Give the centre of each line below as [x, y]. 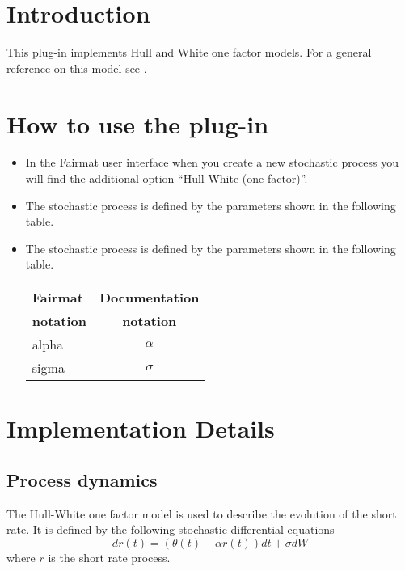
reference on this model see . [77, 68]
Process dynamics [82, 479]
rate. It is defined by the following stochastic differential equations [171, 529]
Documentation [150, 297]
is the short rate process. [109, 557]
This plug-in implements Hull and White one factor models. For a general [189, 52]
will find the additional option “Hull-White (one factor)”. [167, 178]
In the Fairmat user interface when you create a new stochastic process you [212, 162]
